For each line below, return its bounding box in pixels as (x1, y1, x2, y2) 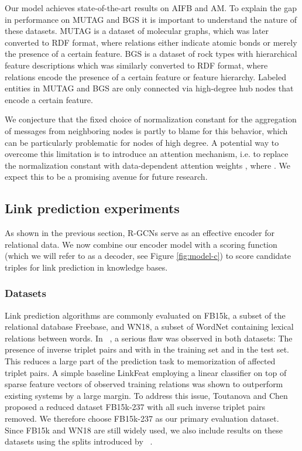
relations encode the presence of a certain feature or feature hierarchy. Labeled (5, 70, 286, 83)
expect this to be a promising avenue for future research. (5, 170, 208, 183)
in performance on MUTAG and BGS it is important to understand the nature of (5, 13, 297, 25)
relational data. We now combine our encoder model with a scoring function (5, 238, 277, 250)
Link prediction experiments (5, 199, 180, 217)
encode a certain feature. (5, 93, 93, 105)
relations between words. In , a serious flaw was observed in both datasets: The (5, 332, 293, 344)
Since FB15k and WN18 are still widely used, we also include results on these (5, 423, 283, 436)
